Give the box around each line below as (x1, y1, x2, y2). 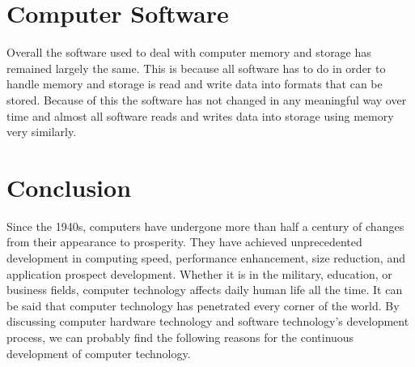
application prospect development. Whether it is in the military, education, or (6, 265, 392, 282)
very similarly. (6, 123, 77, 140)
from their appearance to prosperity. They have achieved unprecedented (6, 233, 362, 250)
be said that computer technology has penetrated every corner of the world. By (6, 297, 400, 314)
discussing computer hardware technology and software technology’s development (6, 313, 409, 330)
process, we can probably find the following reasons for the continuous (6, 328, 354, 345)
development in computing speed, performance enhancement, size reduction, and (6, 250, 405, 266)
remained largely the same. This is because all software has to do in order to (6, 59, 386, 76)
